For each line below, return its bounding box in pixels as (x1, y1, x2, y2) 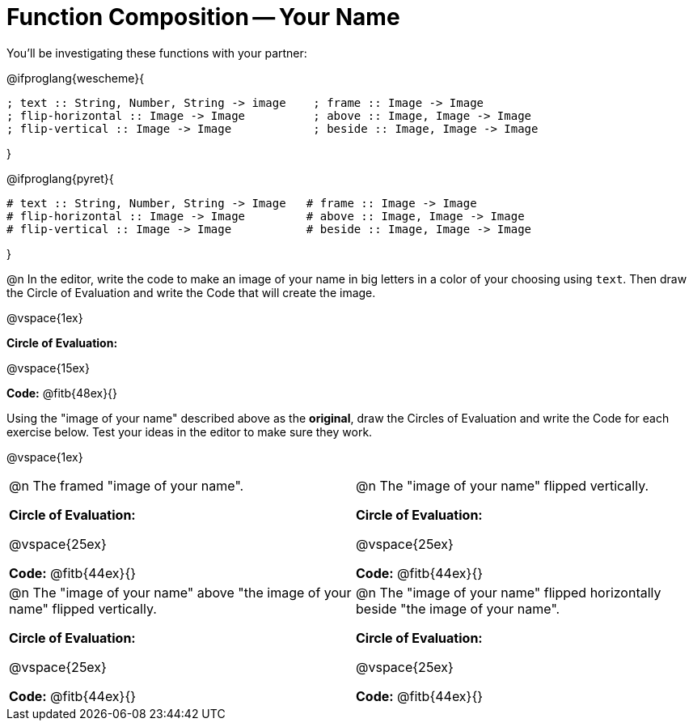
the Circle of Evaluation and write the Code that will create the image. (6, 285, 376, 300)
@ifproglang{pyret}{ (6, 171, 114, 185)
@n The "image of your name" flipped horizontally (356, 584, 661, 601)
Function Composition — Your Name (6, 3, 400, 31)
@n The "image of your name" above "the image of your (9, 584, 352, 601)
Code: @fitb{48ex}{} (6, 385, 118, 400)
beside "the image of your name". (356, 600, 560, 617)
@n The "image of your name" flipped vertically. (356, 477, 649, 494)
